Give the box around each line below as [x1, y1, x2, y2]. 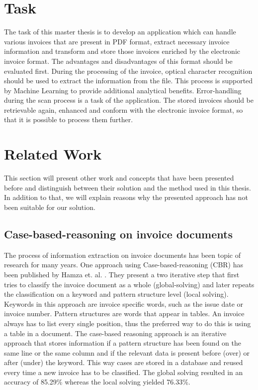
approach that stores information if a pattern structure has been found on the [4, 338, 241, 348]
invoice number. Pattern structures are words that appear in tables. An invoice [4, 308, 245, 319]
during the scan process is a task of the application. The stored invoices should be [4, 95, 254, 105]
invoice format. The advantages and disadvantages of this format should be [4, 55, 233, 66]
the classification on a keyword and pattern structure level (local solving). [4, 289, 229, 299]
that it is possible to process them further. [4, 114, 133, 125]
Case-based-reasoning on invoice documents [4, 226, 233, 241]
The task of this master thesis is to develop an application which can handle [4, 26, 236, 37]
